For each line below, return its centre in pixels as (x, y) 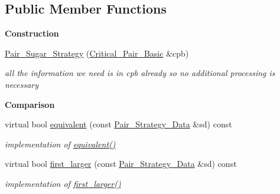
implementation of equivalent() (60, 144)
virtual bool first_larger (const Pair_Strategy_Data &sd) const (121, 164)
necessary (22, 84)
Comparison (30, 104)
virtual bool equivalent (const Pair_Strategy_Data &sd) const (118, 124)
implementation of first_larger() (63, 183)
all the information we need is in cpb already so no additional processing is (140, 73)
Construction (32, 33)
